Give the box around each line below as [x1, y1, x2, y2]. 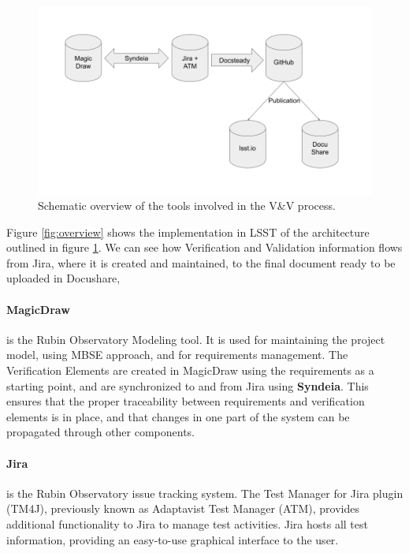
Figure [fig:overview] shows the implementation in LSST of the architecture [6, 223, 370, 240]
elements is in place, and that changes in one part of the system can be [6, 408, 350, 424]
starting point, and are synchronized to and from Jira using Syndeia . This [6, 377, 369, 394]
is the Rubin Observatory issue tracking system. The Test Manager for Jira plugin [6, 484, 403, 501]
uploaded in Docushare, [6, 270, 121, 286]
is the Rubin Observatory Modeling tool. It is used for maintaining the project [6, 331, 385, 347]
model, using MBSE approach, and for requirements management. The [6, 346, 348, 363]
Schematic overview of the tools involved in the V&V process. [38, 197, 336, 214]
